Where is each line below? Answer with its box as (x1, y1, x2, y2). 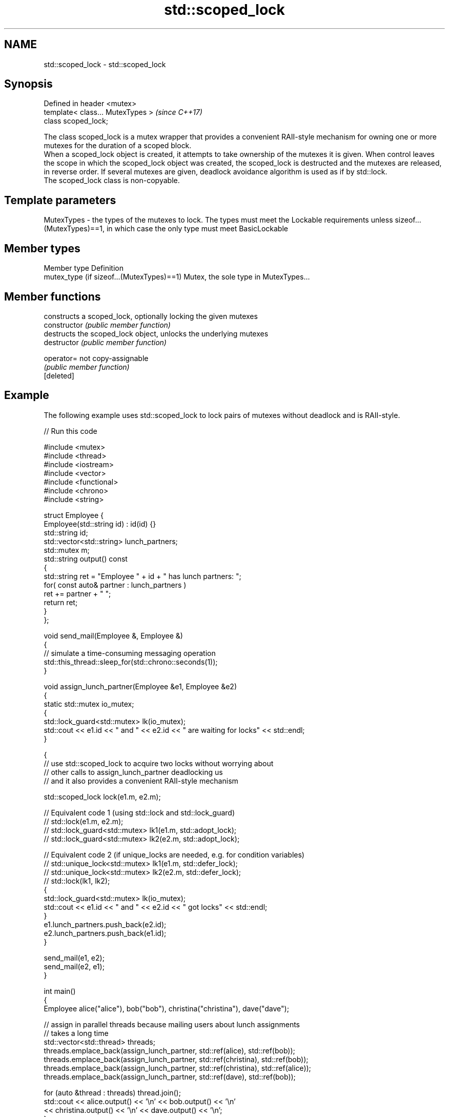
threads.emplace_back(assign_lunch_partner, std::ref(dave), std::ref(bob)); (44, 1072, 296, 1081)
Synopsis (4, 77, 53, 91)
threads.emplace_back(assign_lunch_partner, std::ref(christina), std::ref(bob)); (44, 1054, 309, 1064)
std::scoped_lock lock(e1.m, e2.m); (44, 792, 161, 801)
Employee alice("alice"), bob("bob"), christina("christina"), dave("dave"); (44, 1004, 289, 1013)
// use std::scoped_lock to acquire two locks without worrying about (44, 759, 274, 768)
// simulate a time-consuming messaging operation (44, 648, 216, 657)
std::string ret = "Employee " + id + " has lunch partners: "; (44, 571, 241, 581)
